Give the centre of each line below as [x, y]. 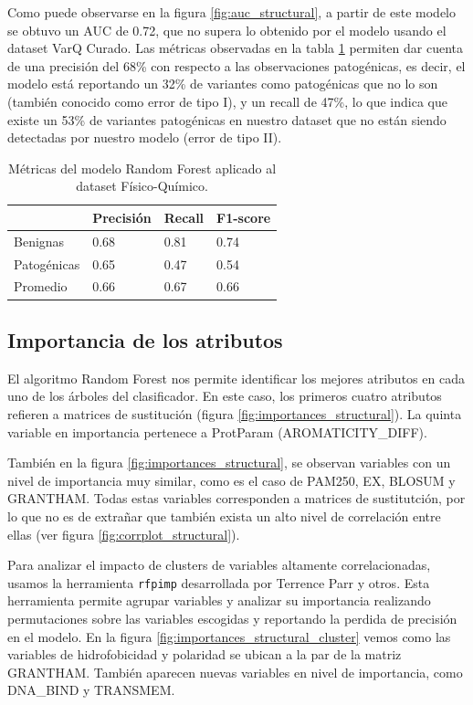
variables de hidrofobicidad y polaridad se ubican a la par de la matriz [205, 654]
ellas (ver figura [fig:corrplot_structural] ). [124, 534]
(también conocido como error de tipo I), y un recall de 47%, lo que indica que [227, 101]
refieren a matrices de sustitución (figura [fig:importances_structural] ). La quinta [235, 413]
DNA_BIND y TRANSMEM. [91, 690]
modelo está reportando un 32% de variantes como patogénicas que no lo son [223, 84]
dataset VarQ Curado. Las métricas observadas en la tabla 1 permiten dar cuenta [235, 48]
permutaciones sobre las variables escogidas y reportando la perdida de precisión [232, 618]
